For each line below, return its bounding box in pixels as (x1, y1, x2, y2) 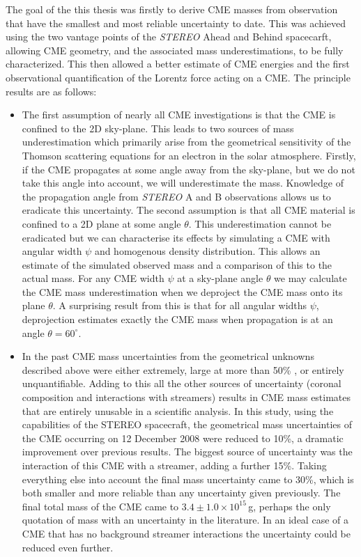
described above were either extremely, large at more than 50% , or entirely (22, 362, 344, 377)
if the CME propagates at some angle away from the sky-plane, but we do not (22, 162, 355, 176)
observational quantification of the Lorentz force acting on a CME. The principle (6, 70, 351, 84)
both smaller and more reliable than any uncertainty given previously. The (22, 485, 341, 500)
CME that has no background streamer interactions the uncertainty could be (22, 526, 351, 540)
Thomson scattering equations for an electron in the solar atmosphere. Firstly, (22, 148, 356, 162)
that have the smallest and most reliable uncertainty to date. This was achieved (6, 15, 346, 30)
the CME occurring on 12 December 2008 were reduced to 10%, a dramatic (22, 430, 344, 445)
